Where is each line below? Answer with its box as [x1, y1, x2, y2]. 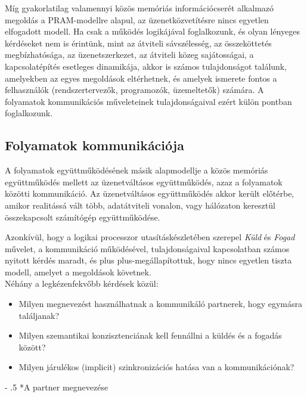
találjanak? [18, 309, 60, 321]
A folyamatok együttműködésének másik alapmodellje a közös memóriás [5, 164, 268, 176]
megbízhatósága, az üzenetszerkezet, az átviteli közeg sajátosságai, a [5, 48, 254, 61]
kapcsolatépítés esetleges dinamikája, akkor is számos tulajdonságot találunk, [5, 60, 287, 72]
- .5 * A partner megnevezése [5, 381, 108, 393]
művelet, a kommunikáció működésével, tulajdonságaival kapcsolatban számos [5, 242, 290, 255]
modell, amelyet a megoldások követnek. [5, 265, 151, 278]
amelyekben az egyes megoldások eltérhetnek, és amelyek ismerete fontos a [5, 72, 277, 84]
